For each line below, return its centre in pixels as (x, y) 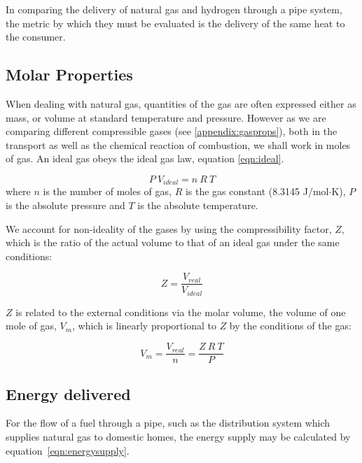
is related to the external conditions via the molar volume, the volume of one (181, 312)
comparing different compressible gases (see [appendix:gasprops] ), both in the (172, 131)
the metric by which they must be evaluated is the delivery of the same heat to (175, 23)
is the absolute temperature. (198, 205)
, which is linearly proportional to (144, 326)
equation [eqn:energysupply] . (68, 450)
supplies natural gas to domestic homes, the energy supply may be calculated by (178, 436)
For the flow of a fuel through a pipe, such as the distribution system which (168, 423)
